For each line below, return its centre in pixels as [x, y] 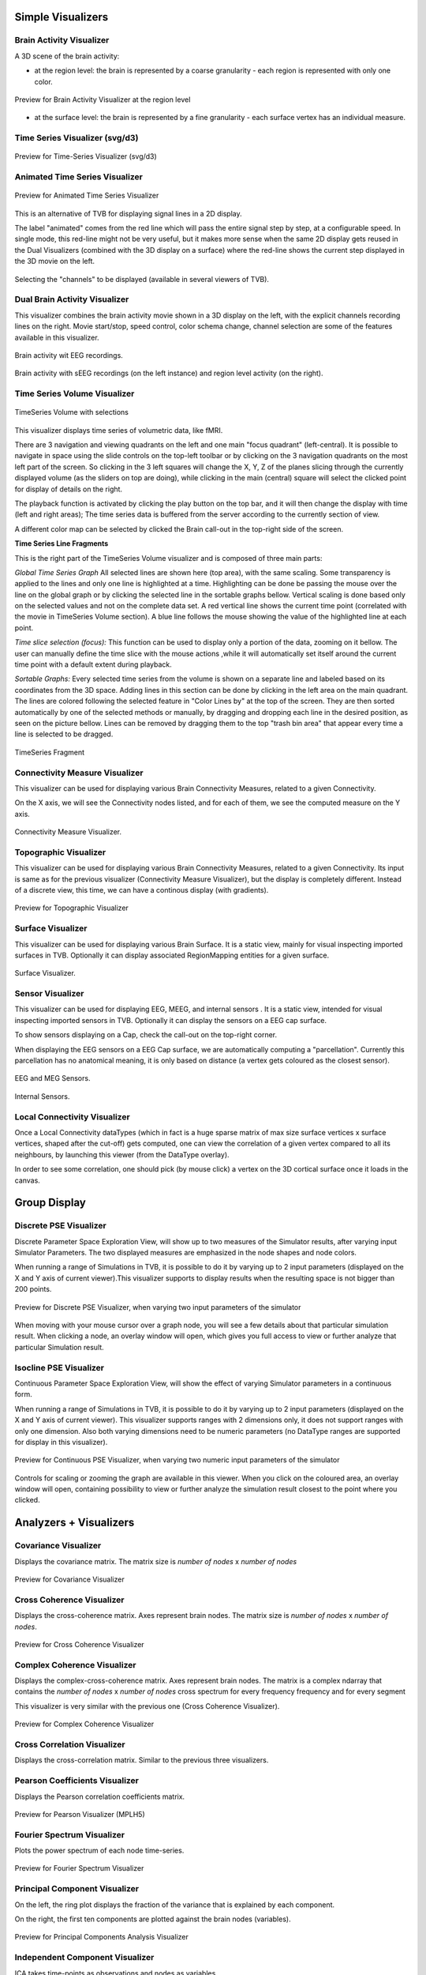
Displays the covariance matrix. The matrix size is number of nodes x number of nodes [156, 1561]
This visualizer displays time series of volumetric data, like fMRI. [119, 430]
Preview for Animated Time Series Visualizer [87, 196]
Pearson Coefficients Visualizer [77, 1781]
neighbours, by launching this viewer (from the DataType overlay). [122, 1154]
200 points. [33, 1289]
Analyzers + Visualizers [75, 1523]
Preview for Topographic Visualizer [72, 908]
